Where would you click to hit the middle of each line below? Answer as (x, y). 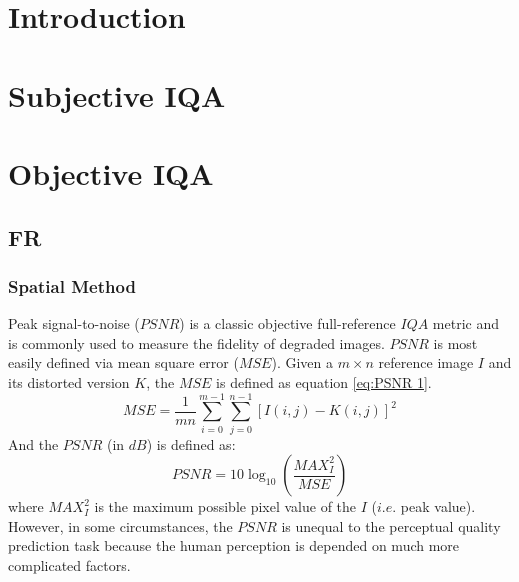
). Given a (302, 362)
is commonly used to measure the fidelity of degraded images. (196, 342)
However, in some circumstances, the (120, 525)
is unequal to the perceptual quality (391, 525)
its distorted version (69, 381)
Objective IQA (111, 172)
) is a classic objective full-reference (287, 323)
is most (455, 342)
